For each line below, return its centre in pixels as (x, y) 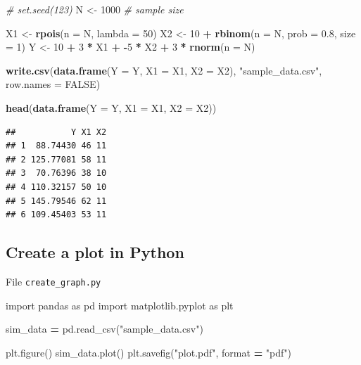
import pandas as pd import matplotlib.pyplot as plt (120, 305)
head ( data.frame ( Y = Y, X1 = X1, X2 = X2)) (111, 107)
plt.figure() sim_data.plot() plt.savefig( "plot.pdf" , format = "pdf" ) (149, 352)
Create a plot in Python (95, 252)
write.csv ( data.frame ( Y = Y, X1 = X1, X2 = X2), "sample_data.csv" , (164, 70)
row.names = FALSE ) (53, 84)
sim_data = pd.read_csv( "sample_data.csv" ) (104, 329)
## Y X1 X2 (56, 132)
